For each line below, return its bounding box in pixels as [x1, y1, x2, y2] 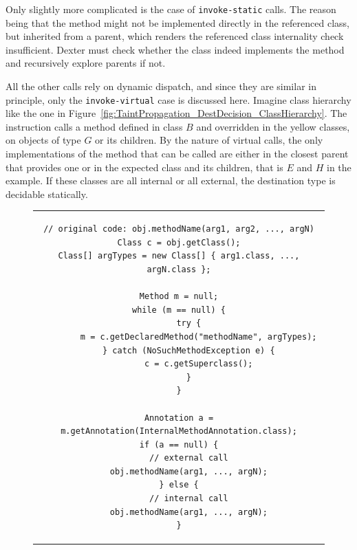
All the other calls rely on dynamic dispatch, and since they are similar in [6, 79, 316, 93]
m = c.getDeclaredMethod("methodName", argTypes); [80, 331, 317, 342]
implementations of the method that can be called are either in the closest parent [6, 146, 349, 161]
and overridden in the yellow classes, [196, 119, 350, 133]
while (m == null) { [131, 305, 226, 315]
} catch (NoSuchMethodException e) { [102, 345, 275, 355]
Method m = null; [139, 291, 219, 302]
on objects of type [6, 133, 81, 147]
